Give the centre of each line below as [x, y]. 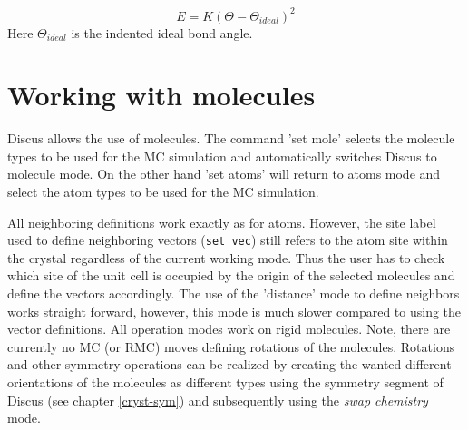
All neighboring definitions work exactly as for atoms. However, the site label [222, 222]
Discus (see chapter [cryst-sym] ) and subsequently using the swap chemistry [218, 400]
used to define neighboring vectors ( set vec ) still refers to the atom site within [228, 240]
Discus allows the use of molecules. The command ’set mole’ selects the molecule [231, 138]
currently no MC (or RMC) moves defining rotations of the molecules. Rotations [231, 346]
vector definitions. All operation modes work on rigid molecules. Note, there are [229, 329]
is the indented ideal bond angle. [162, 32]
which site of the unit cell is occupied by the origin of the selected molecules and [231, 275]
